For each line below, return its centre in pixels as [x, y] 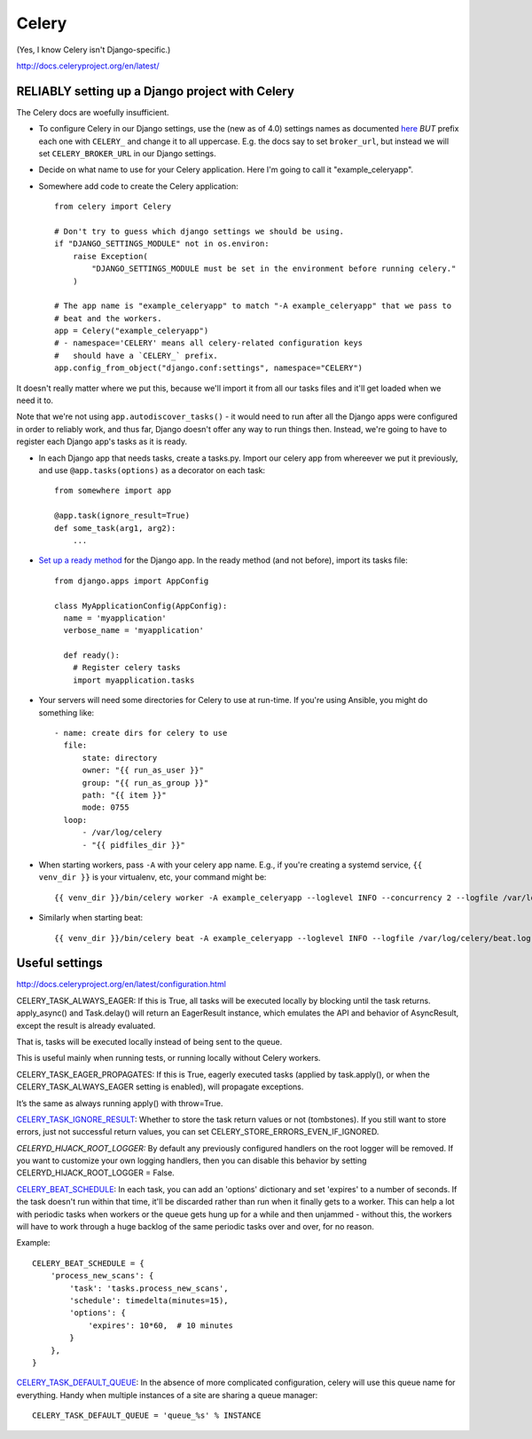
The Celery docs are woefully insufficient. [93, 112]
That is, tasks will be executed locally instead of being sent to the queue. [149, 1041]
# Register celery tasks [126, 668]
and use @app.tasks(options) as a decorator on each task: [152, 470]
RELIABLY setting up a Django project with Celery [155, 91]
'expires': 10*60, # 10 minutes [161, 1325]
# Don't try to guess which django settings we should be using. [199, 231]
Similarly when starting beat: [91, 918]
